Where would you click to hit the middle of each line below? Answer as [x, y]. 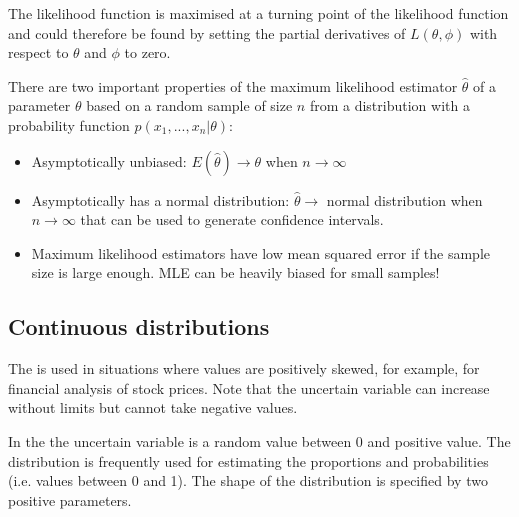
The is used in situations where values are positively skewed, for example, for [244, 368]
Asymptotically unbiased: [109, 160]
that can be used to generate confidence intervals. [232, 219]
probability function [69, 124]
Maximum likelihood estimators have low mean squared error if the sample [261, 252]
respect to [38, 52]
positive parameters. [70, 499]
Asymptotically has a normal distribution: [160, 199]
